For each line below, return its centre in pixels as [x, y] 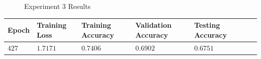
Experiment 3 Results [57, 6]
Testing [207, 25]
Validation [153, 25]
